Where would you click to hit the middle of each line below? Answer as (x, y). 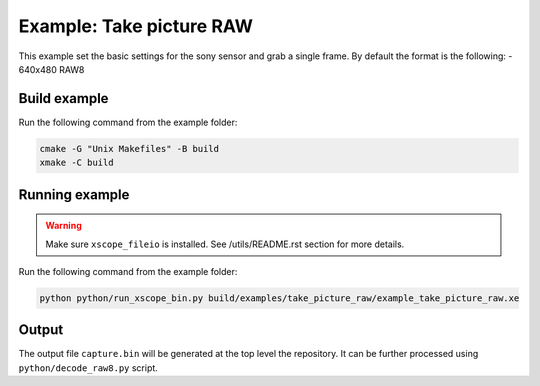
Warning (63, 226)
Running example (74, 194)
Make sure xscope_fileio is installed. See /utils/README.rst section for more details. (225, 244)
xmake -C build (76, 163)
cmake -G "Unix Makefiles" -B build (129, 148)
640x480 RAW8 (51, 69)
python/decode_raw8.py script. (88, 367)
